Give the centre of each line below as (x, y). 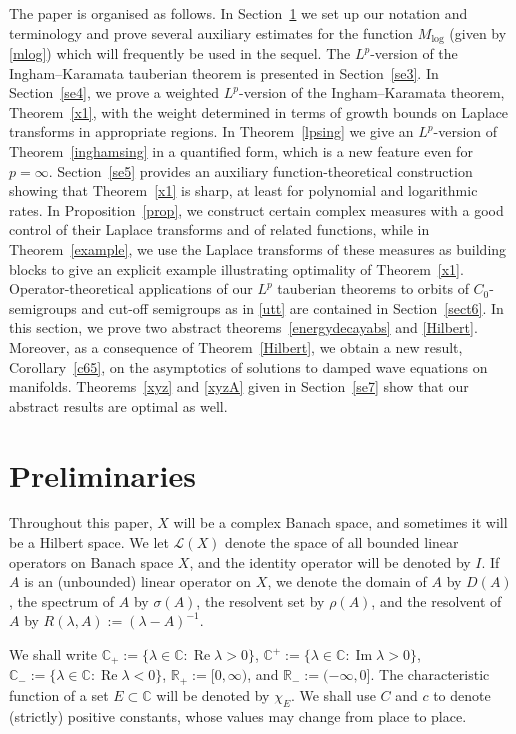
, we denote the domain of (347, 581)
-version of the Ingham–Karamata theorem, (372, 92)
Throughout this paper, (81, 522)
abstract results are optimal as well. (118, 405)
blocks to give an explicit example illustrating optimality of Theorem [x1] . (236, 268)
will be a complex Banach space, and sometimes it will (340, 522)
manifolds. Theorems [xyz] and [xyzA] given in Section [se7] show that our (239, 386)
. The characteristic (430, 674)
